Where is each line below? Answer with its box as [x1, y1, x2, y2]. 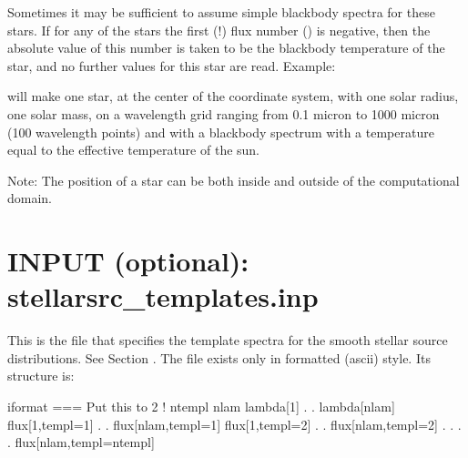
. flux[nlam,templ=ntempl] [7, 433, 155, 452]
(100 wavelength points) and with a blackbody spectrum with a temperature [7, 122, 434, 141]
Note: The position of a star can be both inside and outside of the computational [7, 170, 460, 189]
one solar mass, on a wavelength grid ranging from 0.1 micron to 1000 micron [7, 104, 440, 123]
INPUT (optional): [7, 242, 249, 280]
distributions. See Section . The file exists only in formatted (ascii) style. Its [7, 348, 431, 367]
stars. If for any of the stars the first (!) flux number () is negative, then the [7, 20, 431, 39]
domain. [7, 188, 53, 208]
